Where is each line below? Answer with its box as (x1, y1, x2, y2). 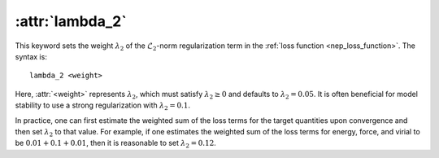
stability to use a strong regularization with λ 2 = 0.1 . (15, 100, 191, 112)
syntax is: (15, 51, 48, 61)
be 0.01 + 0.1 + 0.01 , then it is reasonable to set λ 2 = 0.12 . (15, 138, 217, 150)
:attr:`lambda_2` (15, 12, 127, 30)
